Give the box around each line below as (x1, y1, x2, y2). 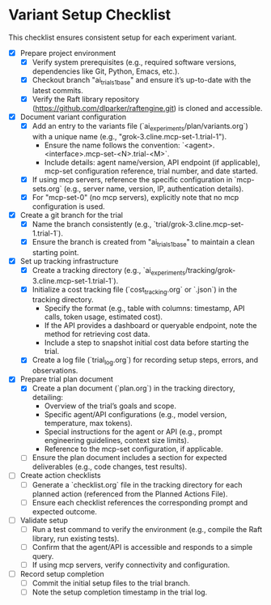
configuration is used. (32, 201, 105, 211)
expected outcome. (32, 506, 97, 516)
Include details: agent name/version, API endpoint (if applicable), (44, 157, 260, 167)
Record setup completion (19, 569, 105, 578)
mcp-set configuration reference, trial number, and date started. (44, 166, 258, 176)
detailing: (32, 393, 63, 403)
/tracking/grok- (184, 265, 236, 275)
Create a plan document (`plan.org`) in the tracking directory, (32, 383, 236, 394)
